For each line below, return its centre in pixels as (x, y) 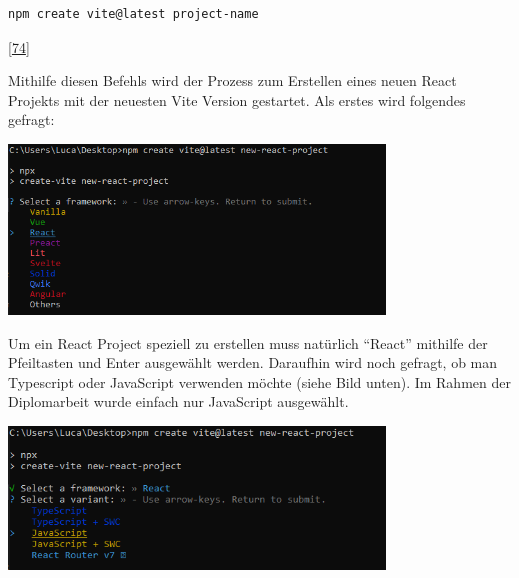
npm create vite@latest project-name (133, 14)
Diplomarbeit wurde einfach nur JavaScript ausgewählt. (178, 401)
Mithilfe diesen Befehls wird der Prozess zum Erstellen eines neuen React (232, 80)
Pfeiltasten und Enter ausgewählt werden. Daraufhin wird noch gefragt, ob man (253, 362)
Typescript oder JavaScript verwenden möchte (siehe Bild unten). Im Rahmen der (259, 381)
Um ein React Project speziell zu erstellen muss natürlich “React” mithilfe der (248, 342)
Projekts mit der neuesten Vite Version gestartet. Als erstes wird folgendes (237, 99)
